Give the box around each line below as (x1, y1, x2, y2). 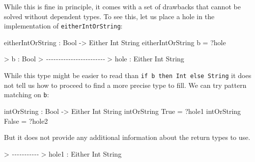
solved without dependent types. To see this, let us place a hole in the (4, 11, 215, 21)
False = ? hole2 (4, 115, 48, 126)
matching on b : (4, 89, 49, 100)
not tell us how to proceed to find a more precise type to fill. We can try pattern (4, 80, 247, 90)
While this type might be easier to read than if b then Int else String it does (4, 70, 252, 81)
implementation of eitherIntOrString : (4, 21, 123, 31)
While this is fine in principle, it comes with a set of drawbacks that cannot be (4, 1, 241, 11)
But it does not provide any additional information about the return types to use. (4, 132, 251, 142)
